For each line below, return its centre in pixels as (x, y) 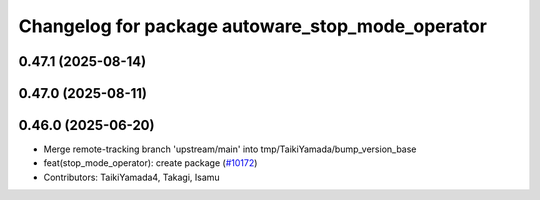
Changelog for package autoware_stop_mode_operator (252, 26)
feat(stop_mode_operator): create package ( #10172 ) (150, 163)
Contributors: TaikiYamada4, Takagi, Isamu (131, 177)
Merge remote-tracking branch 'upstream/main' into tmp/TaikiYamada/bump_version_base (230, 149)
